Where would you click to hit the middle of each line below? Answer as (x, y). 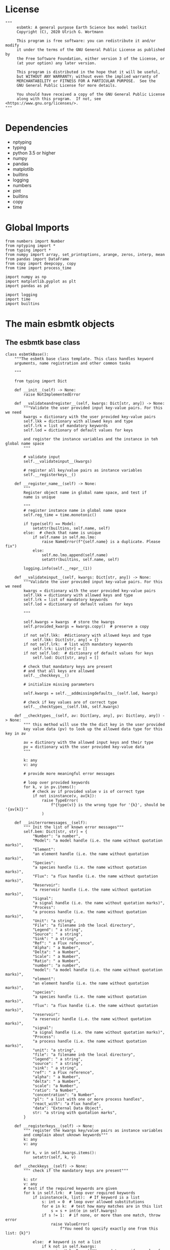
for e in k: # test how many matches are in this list (102, 1206)
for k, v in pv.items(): (50, 787)
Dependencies (37, 128)
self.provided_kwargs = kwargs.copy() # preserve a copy (86, 626)
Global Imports (37, 228)
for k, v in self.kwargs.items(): (60, 1153)
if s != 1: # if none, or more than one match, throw (101, 1215)
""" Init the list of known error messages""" (74, 827)
